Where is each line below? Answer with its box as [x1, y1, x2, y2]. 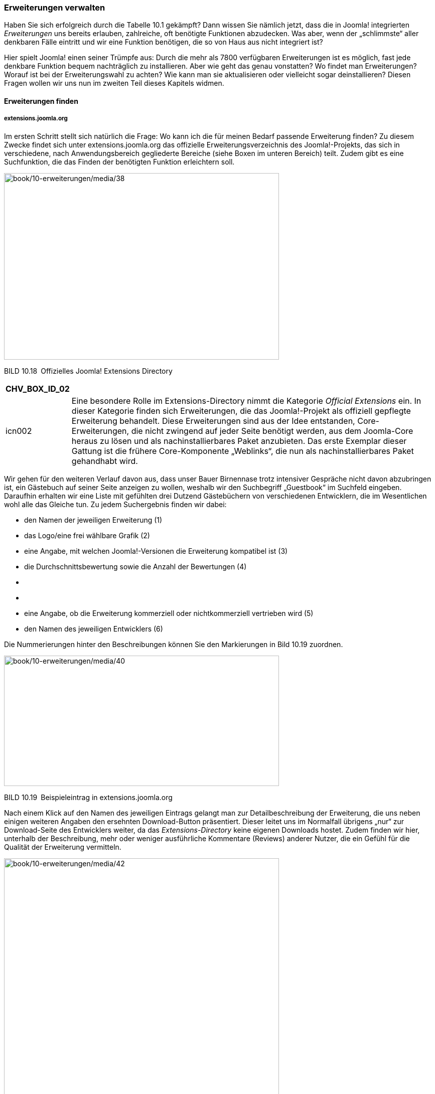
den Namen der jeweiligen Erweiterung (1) [24, 515, 163, 524]
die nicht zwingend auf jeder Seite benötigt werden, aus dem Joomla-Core [131, 425, 413, 436]
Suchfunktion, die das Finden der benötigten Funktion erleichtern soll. [4, 157, 235, 166]
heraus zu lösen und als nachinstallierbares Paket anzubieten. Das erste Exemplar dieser [71, 435, 407, 446]
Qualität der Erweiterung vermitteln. [4, 842, 121, 851]
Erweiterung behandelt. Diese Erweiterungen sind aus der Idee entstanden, [71, 415, 355, 426]
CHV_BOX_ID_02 [6, 383, 70, 394]
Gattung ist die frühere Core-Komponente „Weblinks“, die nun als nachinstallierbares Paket [71, 445, 414, 456]
